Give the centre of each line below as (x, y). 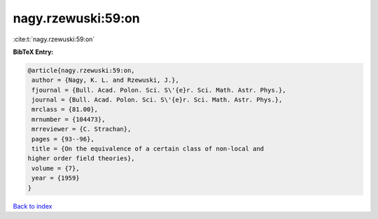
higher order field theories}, (82, 158)
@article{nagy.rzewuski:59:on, (82, 70)
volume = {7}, (56, 168)
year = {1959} (56, 178)
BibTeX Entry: (33, 52)
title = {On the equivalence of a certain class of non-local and (148, 149)
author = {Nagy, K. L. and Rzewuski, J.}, (106, 80)
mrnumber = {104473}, (69, 119)
